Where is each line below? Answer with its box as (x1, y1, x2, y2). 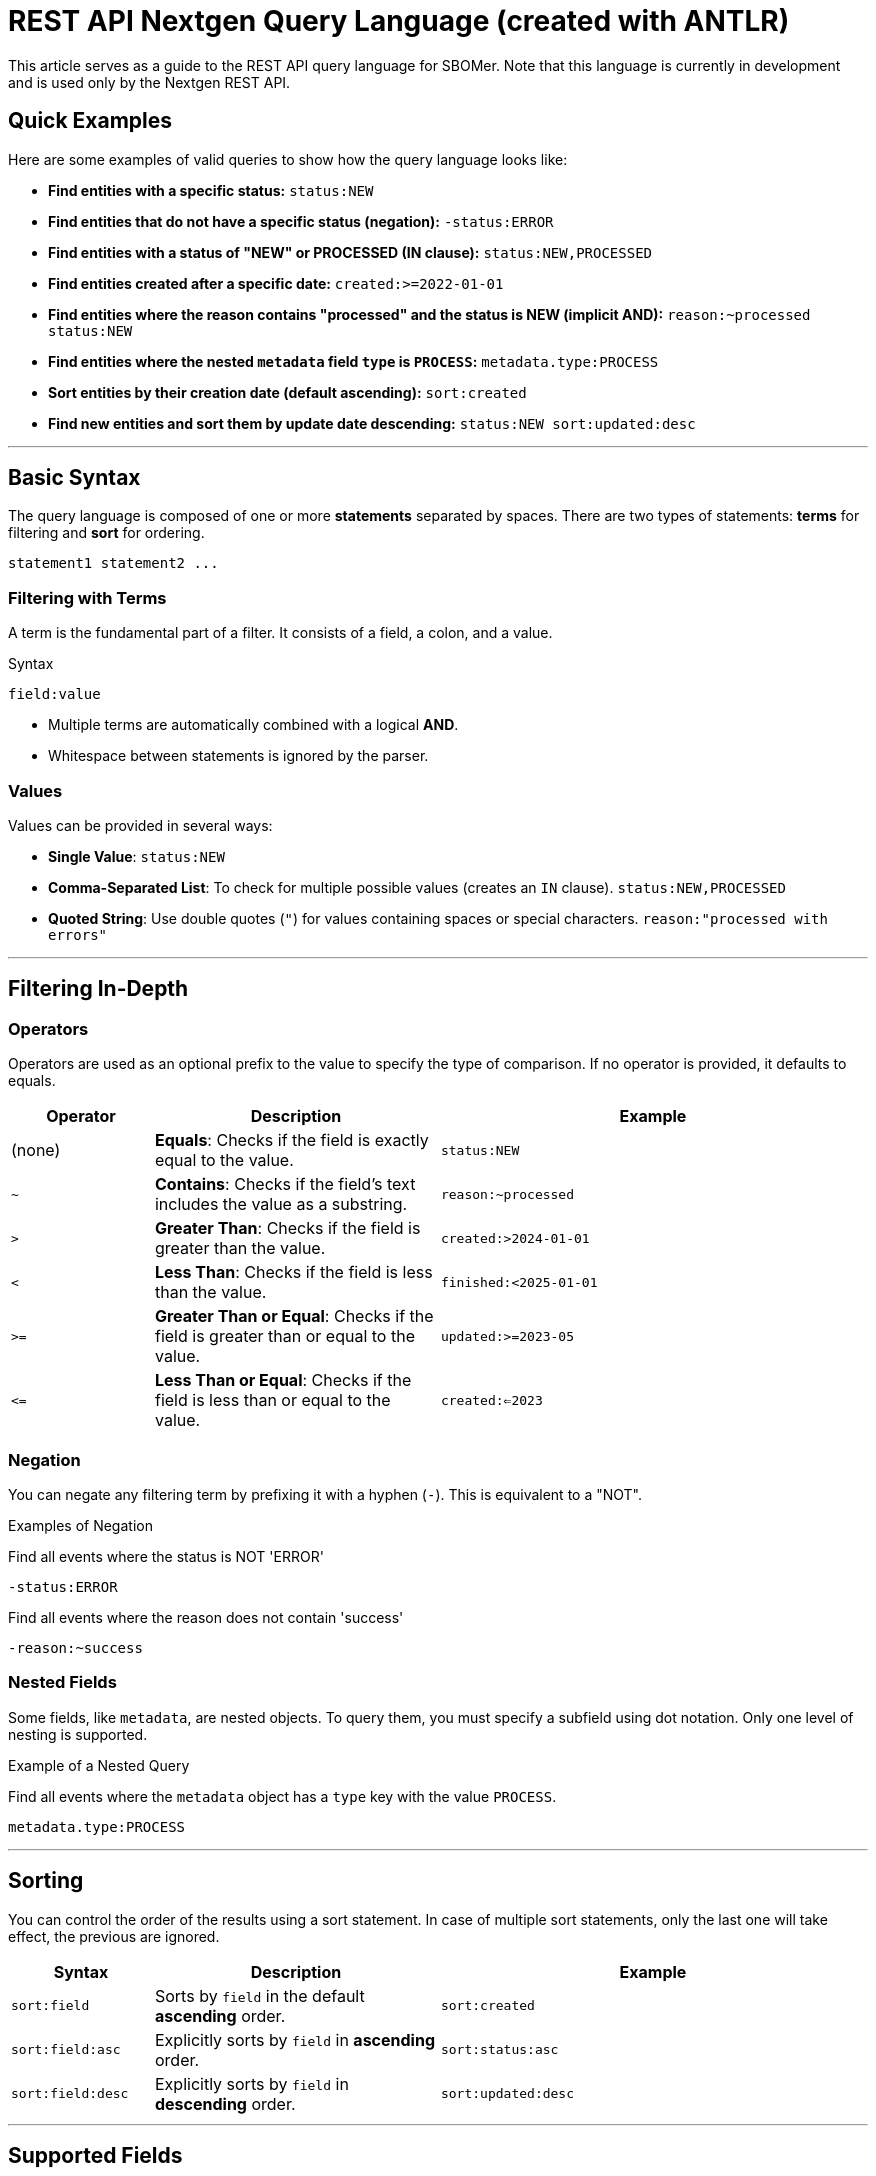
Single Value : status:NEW (48, 847, 225, 865)
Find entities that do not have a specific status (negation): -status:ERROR (48, 212, 554, 230)
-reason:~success (8, 1639, 143, 1656)
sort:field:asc (11, 2042, 121, 2057)
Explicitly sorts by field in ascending (154, 2029, 436, 2050)
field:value (8, 686, 101, 703)
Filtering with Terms (8, 587, 167, 608)
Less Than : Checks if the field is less (154, 1262, 433, 1283)
